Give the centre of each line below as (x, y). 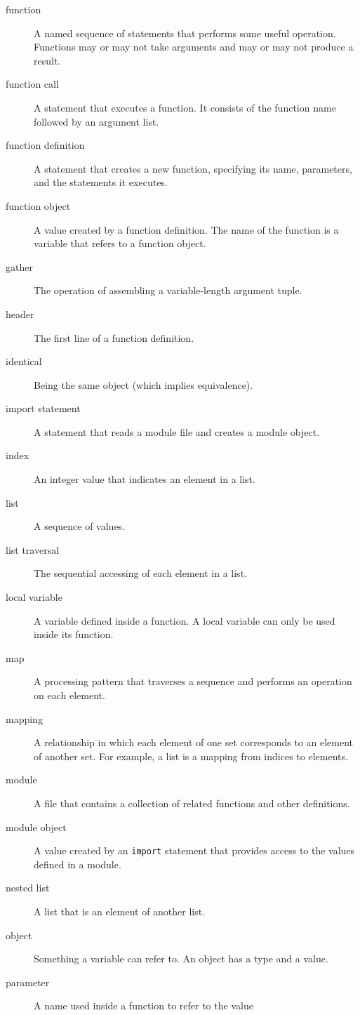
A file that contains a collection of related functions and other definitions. (192, 803)
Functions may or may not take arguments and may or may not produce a (194, 47)
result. (47, 60)
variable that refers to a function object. (120, 243)
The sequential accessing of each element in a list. (140, 573)
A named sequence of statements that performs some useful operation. (185, 33)
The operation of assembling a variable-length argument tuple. (168, 290)
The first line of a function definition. (114, 337)
